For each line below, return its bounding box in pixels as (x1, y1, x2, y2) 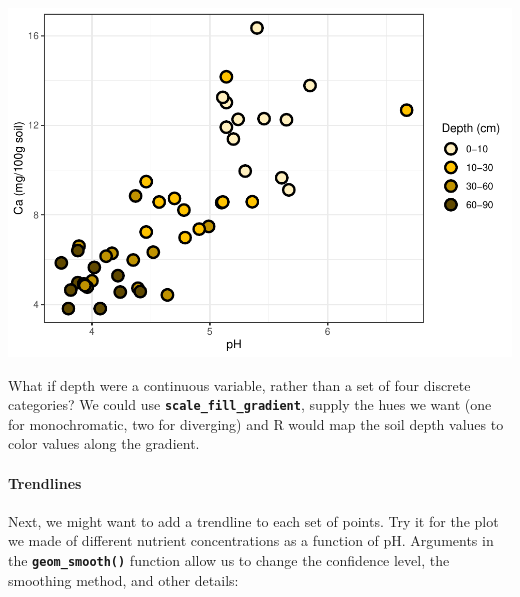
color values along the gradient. (8, 433, 200, 454)
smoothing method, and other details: (8, 569, 239, 590)
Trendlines (8, 472, 82, 493)
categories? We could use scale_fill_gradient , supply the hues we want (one (8, 394, 492, 415)
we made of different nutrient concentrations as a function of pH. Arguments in (8, 530, 494, 551)
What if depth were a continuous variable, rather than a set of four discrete (8, 374, 471, 395)
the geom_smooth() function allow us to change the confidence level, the (8, 549, 450, 570)
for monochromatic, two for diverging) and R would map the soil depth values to (8, 413, 504, 434)
